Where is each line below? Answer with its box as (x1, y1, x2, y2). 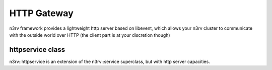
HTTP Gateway (9, 8, 74, 19)
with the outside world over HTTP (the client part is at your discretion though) (9, 32, 171, 38)
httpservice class (9, 45, 65, 54)
